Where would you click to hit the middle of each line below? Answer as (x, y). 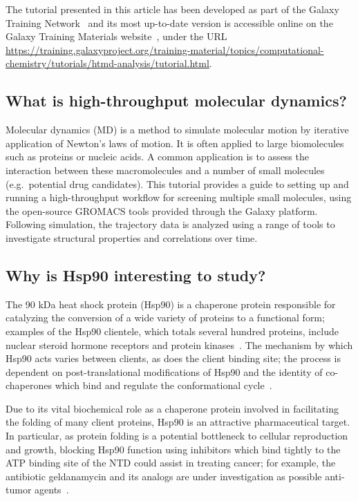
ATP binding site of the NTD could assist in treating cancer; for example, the (171, 463)
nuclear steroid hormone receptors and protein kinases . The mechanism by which (179, 344)
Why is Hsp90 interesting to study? (136, 275)
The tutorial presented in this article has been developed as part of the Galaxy (172, 9)
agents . (52, 490)
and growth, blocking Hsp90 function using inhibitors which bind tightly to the (173, 449)
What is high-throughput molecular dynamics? (176, 101)
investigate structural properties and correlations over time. (132, 237)
